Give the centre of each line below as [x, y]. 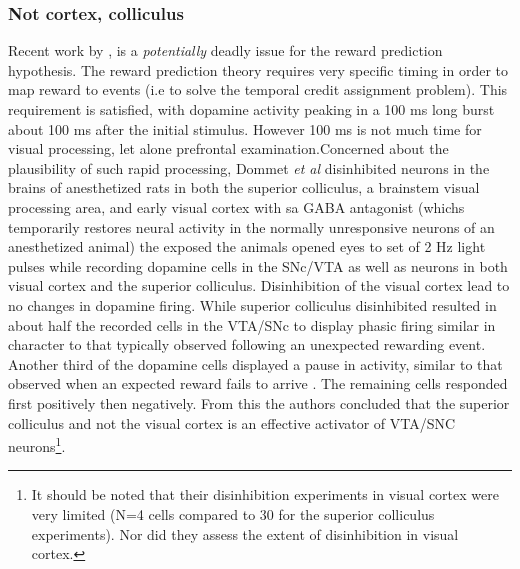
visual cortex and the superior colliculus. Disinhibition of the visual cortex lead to [259, 285]
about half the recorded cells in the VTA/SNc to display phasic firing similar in [252, 324]
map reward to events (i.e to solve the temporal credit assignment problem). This [258, 89]
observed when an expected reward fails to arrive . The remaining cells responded [258, 383]
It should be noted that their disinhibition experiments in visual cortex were [265, 494]
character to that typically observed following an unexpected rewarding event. [247, 344]
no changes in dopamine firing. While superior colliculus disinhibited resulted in [252, 304]
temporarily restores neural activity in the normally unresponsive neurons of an [251, 226]
